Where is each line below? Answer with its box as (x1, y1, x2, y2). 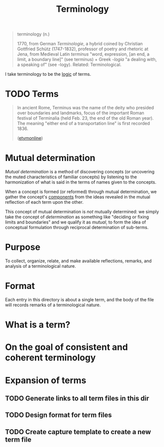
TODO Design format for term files (5, 411, 112, 419)
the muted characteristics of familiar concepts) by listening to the (5, 174, 137, 180)
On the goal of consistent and (5, 342, 128, 353)
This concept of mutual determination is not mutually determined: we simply (5, 209, 159, 215)
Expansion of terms (5, 375, 86, 386)
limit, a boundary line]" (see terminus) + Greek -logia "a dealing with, (17, 57, 157, 63)
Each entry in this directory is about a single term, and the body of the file (5, 296, 154, 302)
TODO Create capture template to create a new (5, 427, 151, 436)
